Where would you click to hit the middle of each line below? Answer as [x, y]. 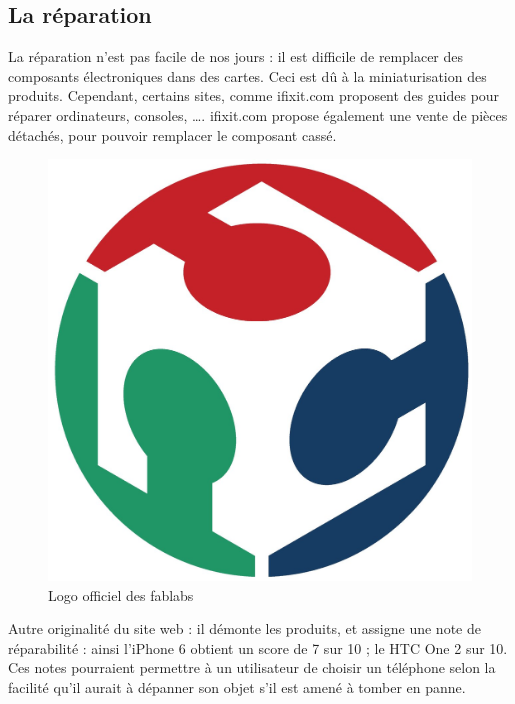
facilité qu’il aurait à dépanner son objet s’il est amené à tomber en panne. [237, 687]
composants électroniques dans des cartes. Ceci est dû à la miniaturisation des [247, 75]
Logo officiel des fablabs [121, 594]
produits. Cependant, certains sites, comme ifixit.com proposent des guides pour [254, 95]
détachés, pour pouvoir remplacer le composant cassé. [172, 134]
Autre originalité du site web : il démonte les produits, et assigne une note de [244, 628]
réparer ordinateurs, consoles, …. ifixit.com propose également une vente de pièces [258, 114]
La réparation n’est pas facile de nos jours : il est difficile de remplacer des [236, 56]
